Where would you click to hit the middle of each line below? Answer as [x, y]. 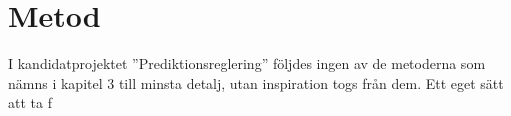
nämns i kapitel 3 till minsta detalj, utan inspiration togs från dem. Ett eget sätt [256, 82]
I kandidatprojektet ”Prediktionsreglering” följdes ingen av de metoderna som [247, 63]
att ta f [30, 102]
